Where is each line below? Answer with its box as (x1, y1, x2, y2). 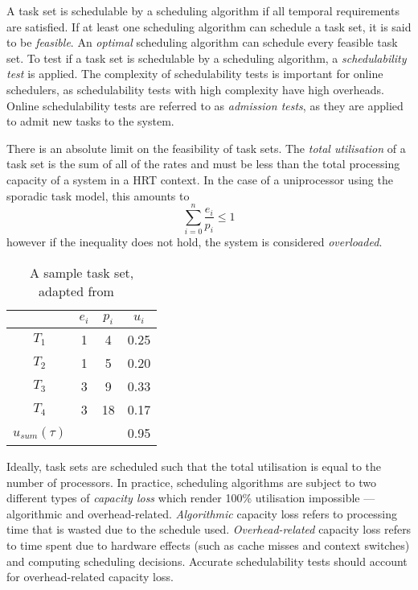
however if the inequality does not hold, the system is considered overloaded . (6, 233, 383, 250)
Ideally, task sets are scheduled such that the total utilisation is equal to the (6, 458, 382, 475)
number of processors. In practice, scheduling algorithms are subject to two (6, 473, 376, 490)
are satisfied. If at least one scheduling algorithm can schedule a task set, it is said (6, 18, 412, 35)
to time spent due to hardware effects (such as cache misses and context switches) (6, 537, 410, 553)
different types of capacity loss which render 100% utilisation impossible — (6, 489, 375, 506)
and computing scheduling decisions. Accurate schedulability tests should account (6, 552, 408, 569)
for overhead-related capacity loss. (6, 568, 174, 585)
